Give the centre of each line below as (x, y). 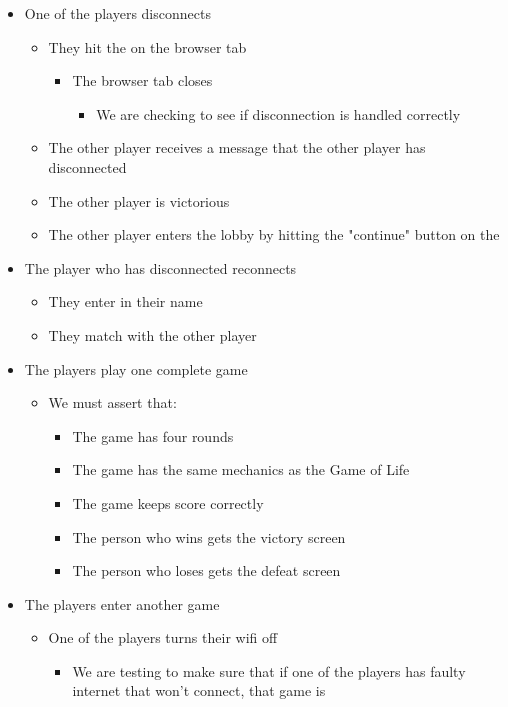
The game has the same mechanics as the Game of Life (241, 469)
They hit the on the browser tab (147, 46)
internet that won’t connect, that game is (199, 690)
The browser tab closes (142, 80)
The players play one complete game (136, 368)
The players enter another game (122, 603)
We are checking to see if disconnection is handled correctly (278, 113)
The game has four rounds (153, 435)
